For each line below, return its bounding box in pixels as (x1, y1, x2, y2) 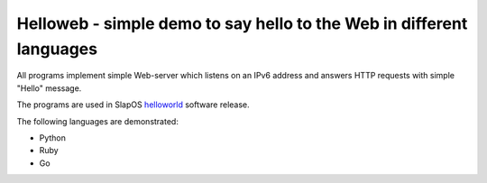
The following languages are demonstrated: (16, 115, 179, 126)
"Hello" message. (16, 82, 82, 94)
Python (39, 132, 67, 143)
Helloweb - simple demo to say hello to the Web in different (16, 14, 468, 33)
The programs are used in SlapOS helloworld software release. (16, 99, 250, 110)
